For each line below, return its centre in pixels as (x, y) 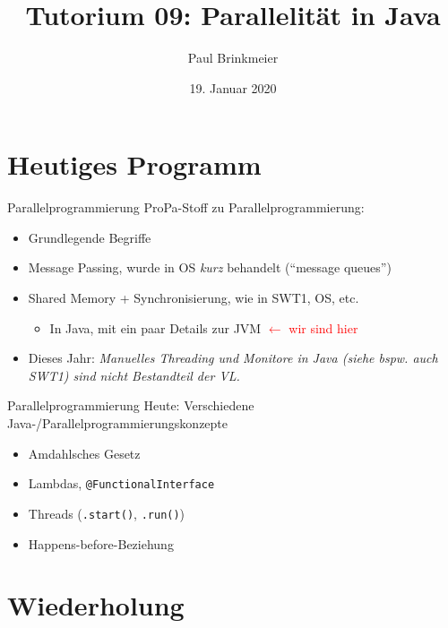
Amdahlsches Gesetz (84, 453)
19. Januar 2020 (233, 87)
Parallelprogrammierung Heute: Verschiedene (131, 405)
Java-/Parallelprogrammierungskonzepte (118, 423)
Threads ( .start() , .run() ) (107, 513)
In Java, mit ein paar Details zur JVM (155, 327)
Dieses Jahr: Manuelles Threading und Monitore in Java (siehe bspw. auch (233, 358)
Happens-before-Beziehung (101, 543)
